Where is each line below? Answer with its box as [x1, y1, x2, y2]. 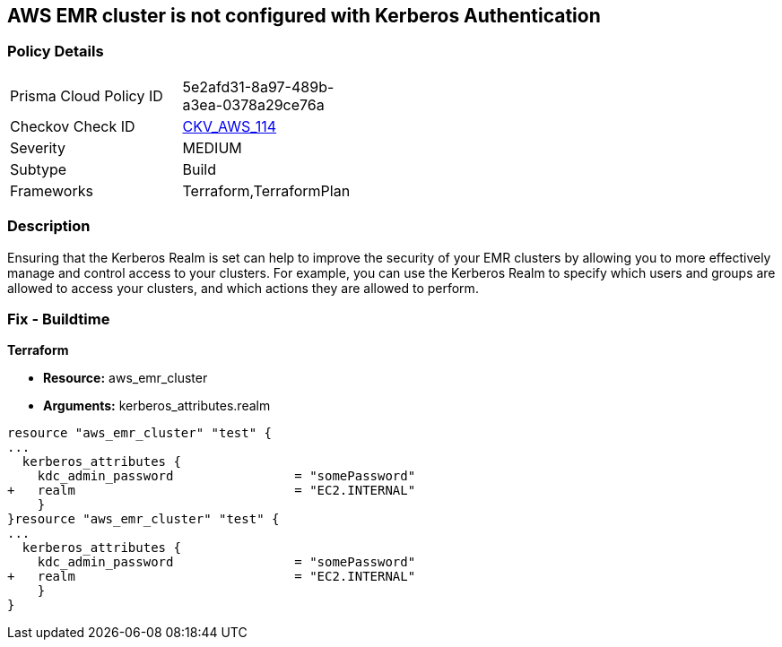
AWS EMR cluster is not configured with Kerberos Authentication [7, 4, 601, 27]
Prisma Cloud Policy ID [10, 86, 163, 105]
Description [7, 217, 91, 236]
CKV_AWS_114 [182, 116, 277, 135]
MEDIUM [182, 138, 242, 157]
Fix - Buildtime [7, 309, 110, 328]
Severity [10, 138, 65, 157]
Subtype [10, 160, 67, 178]
